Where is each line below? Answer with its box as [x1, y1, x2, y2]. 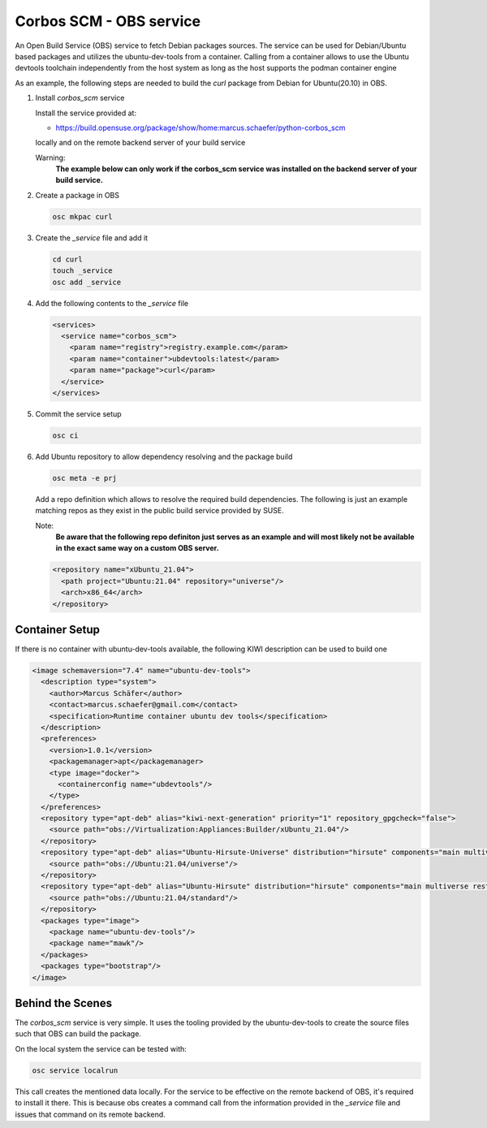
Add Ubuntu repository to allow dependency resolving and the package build [35, 452, 293, 461]
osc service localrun [32, 1065, 119, 1075]
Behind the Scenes [15, 996, 113, 1010]
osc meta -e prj [52, 473, 118, 482]
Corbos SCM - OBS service [15, 12, 201, 30]
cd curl [52, 254, 83, 264]
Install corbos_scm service [35, 93, 125, 103]
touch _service [52, 266, 113, 275]
